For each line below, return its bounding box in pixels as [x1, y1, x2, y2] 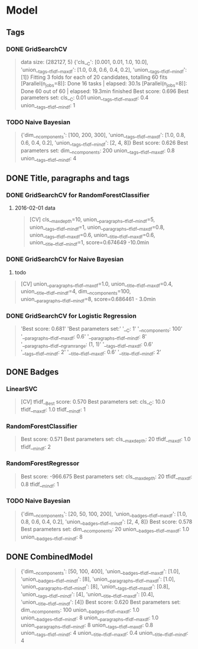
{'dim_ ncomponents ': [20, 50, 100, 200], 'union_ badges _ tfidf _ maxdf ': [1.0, [20, 510, 187, 519]
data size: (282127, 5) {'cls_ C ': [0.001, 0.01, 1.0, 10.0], [20, 58, 149, 67]
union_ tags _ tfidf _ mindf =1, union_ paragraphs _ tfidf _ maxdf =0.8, [29, 223, 165, 232]
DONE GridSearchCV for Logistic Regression [6, 312, 137, 320]
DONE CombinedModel [6, 552, 93, 562]
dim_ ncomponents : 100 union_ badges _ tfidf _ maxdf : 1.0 [20, 606, 140, 615]
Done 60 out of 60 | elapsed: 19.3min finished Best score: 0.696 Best [20, 88, 189, 95]
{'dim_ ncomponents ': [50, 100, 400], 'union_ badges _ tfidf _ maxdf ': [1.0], [20, 567, 180, 576]
